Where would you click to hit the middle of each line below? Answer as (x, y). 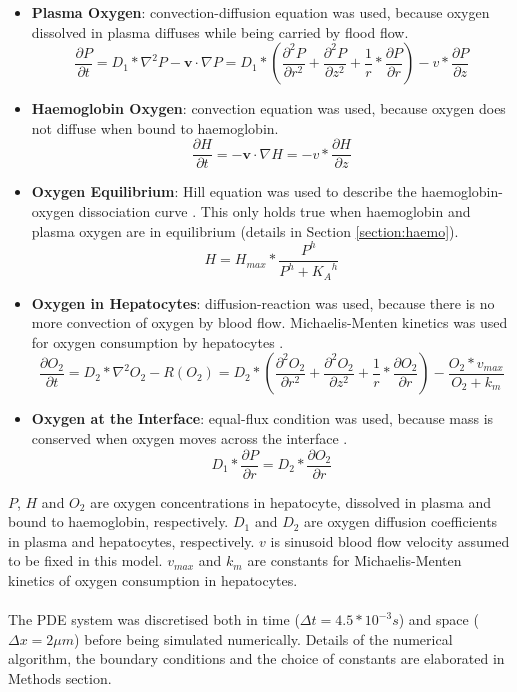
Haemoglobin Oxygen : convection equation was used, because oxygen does (268, 108)
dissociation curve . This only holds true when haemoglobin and (274, 211)
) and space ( (438, 619)
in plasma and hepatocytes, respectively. (131, 540)
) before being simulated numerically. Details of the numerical (263, 638)
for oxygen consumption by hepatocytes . (157, 341)
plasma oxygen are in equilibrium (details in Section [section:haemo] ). (245, 230)
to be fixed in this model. (85, 560)
